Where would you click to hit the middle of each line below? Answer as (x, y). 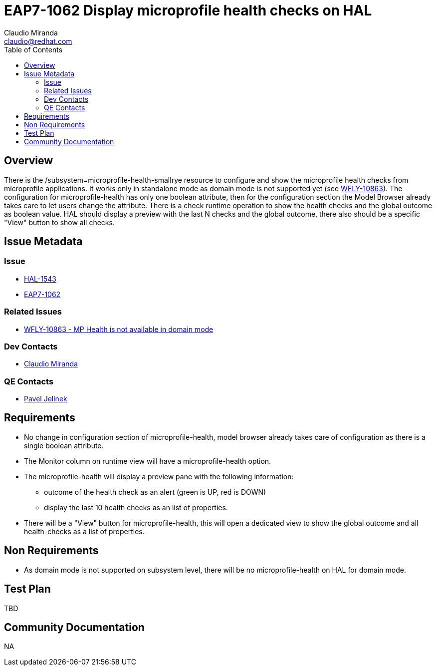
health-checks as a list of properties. (84, 531)
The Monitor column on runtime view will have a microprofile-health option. (148, 461)
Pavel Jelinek (46, 399)
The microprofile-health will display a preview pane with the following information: (159, 476)
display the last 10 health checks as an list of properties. (136, 507)
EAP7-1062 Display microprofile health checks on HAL (188, 10)
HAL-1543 (40, 279)
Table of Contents (33, 49)
